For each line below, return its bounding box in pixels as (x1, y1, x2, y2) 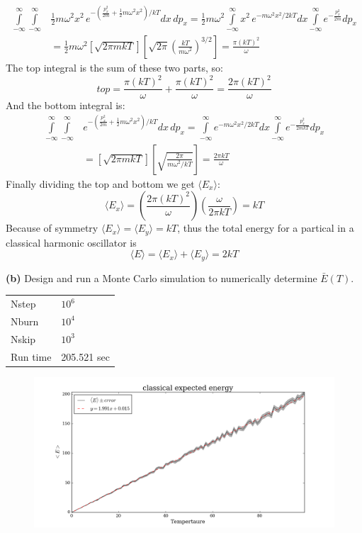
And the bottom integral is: (6, 98, 125, 113)
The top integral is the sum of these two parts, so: (6, 60, 223, 74)
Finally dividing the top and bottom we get (6, 176, 195, 191)
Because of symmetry (6, 220, 98, 235)
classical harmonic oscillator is (6, 235, 137, 249)
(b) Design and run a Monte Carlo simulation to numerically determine (6, 270, 317, 285)
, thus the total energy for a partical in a (177, 220, 354, 235)
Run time (11, 349, 52, 364)
